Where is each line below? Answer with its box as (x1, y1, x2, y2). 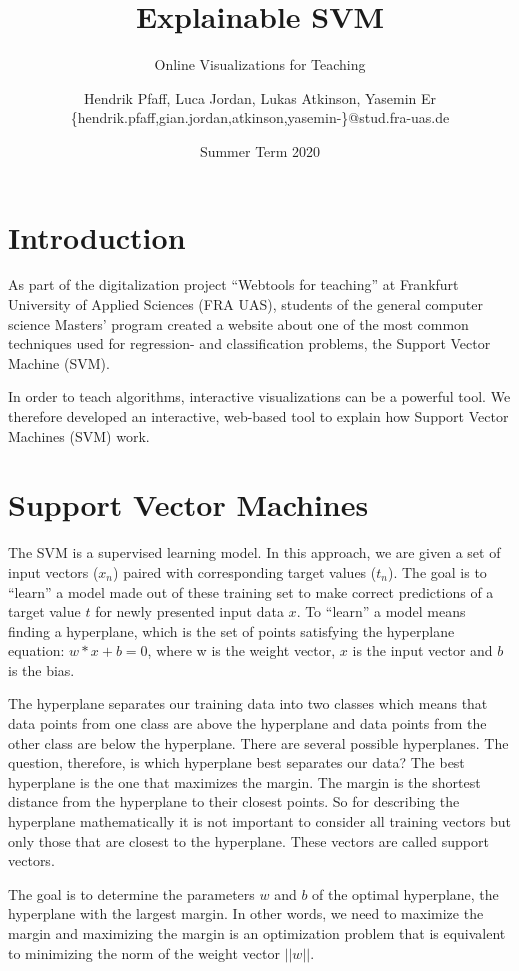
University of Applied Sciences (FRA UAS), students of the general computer (8, 294, 483, 315)
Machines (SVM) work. (8, 425, 150, 446)
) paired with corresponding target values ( (113, 561, 377, 582)
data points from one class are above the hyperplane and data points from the (8, 713, 487, 734)
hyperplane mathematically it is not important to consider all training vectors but (8, 811, 511, 832)
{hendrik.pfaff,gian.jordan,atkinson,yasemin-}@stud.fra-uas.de (70, 107, 450, 128)
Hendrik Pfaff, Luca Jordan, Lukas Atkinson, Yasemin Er (83, 87, 437, 108)
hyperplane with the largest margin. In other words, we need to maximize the (8, 903, 484, 924)
